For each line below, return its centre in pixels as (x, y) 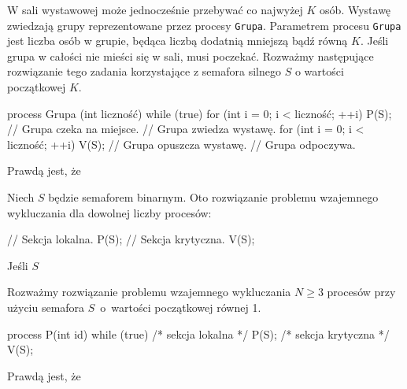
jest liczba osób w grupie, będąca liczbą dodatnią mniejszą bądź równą (178, 41)
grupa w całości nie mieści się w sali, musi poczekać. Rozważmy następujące (191, 56)
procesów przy (361, 292)
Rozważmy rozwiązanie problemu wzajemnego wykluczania (149, 292)
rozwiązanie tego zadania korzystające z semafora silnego (144, 71)
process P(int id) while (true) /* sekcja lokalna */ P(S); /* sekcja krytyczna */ (198, 333)
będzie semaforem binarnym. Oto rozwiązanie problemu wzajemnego (213, 197)
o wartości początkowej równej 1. (181, 307)
